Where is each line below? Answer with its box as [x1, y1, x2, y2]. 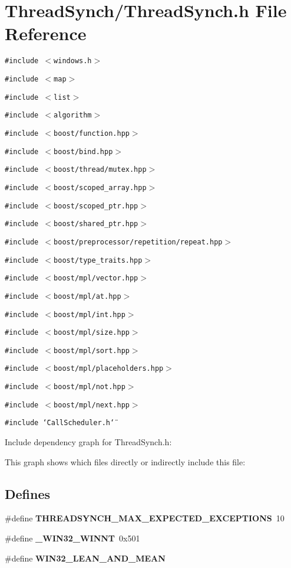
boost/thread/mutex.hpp [54, 165, 147, 174]
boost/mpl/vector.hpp [54, 274, 138, 283]
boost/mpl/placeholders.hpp [54, 364, 164, 373]
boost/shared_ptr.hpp [54, 220, 138, 228]
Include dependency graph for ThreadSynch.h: [5, 436, 172, 448]
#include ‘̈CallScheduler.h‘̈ [5, 419, 115, 427]
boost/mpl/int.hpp [54, 310, 125, 319]
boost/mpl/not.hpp [54, 383, 125, 391]
